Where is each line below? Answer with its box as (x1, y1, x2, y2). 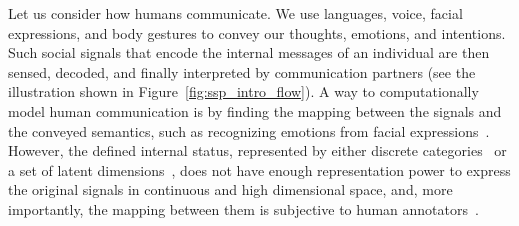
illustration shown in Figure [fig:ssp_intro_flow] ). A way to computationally (8, 81, 479, 102)
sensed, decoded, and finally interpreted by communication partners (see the (8, 61, 476, 82)
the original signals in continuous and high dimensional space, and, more (8, 179, 453, 200)
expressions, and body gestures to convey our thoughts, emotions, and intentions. (8, 22, 506, 43)
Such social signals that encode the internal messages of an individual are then (8, 42, 490, 63)
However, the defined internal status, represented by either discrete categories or (8, 140, 507, 161)
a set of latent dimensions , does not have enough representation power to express (8, 159, 511, 180)
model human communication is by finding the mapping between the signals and (8, 100, 502, 121)
